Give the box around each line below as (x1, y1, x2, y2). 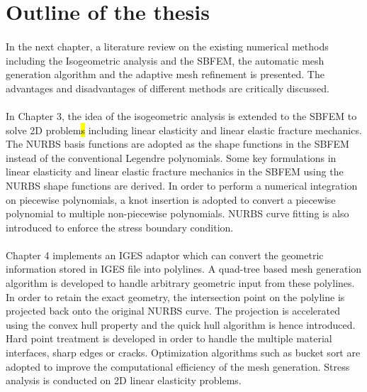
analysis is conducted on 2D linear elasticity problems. (6, 373, 242, 388)
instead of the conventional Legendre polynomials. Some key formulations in (6, 150, 337, 165)
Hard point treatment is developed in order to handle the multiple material (6, 331, 332, 346)
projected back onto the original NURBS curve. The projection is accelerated (6, 303, 340, 318)
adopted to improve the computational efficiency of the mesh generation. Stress (6, 359, 350, 374)
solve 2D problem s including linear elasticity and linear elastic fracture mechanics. (6, 122, 362, 137)
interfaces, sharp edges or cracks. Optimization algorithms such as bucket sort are (6, 345, 361, 360)
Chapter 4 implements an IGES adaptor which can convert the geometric (6, 247, 324, 262)
